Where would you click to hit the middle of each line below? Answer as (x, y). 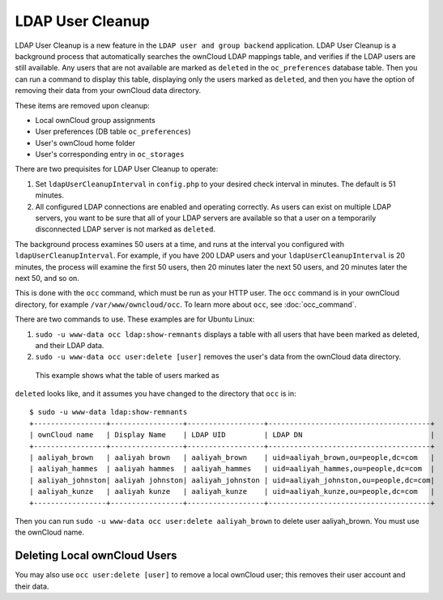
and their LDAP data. (70, 345)
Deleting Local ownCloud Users (96, 556)
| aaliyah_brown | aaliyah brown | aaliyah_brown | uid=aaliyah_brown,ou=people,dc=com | (232, 458)
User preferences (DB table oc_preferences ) (113, 132)
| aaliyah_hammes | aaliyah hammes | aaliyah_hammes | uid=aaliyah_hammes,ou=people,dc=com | (232, 469)
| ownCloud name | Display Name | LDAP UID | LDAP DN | (232, 435)
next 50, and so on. (47, 278)
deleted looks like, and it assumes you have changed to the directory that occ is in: (156, 394)
